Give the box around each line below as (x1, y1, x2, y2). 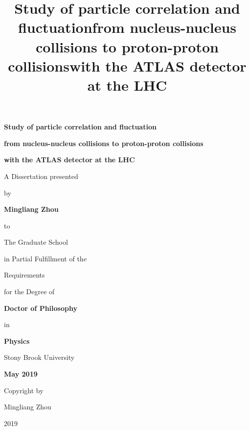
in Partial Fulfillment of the (4, 253, 87, 263)
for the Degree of (4, 286, 55, 297)
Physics (4, 335, 30, 346)
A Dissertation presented (4, 171, 78, 181)
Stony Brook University (4, 352, 75, 362)
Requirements (4, 270, 45, 280)
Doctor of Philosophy (4, 303, 77, 313)
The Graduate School (4, 237, 68, 247)
